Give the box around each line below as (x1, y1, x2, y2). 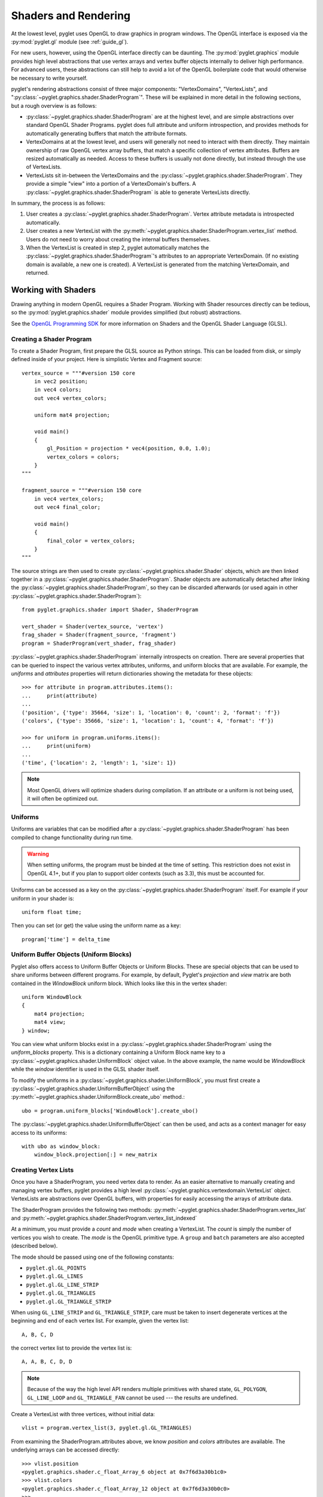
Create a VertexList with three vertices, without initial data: (11, 1411, 156, 1418)
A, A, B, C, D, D (22, 1358, 72, 1365)
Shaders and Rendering (11, 9, 131, 22)
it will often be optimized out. (27, 795, 99, 802)
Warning (27, 850, 49, 857)
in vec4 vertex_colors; (33, 495, 104, 502)
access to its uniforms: (11, 1129, 67, 1136)
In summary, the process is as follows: (11, 199, 106, 207)
